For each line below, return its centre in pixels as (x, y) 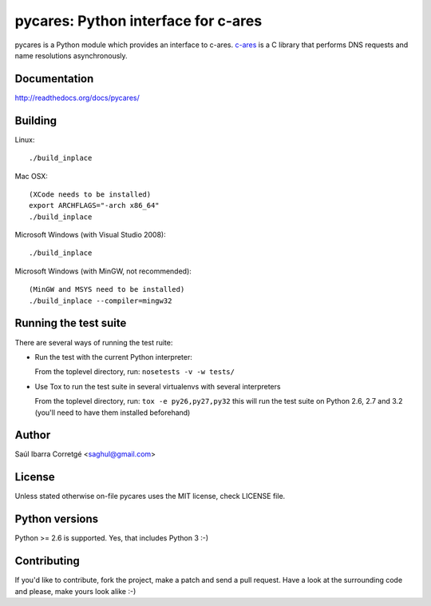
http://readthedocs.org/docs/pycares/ (77, 98)
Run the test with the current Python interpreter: (114, 357)
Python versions (57, 519)
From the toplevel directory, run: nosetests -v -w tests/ (135, 372)
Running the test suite (71, 323)
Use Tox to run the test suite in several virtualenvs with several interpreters (158, 386)
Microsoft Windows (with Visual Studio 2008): (91, 235)
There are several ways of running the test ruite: (94, 342)
